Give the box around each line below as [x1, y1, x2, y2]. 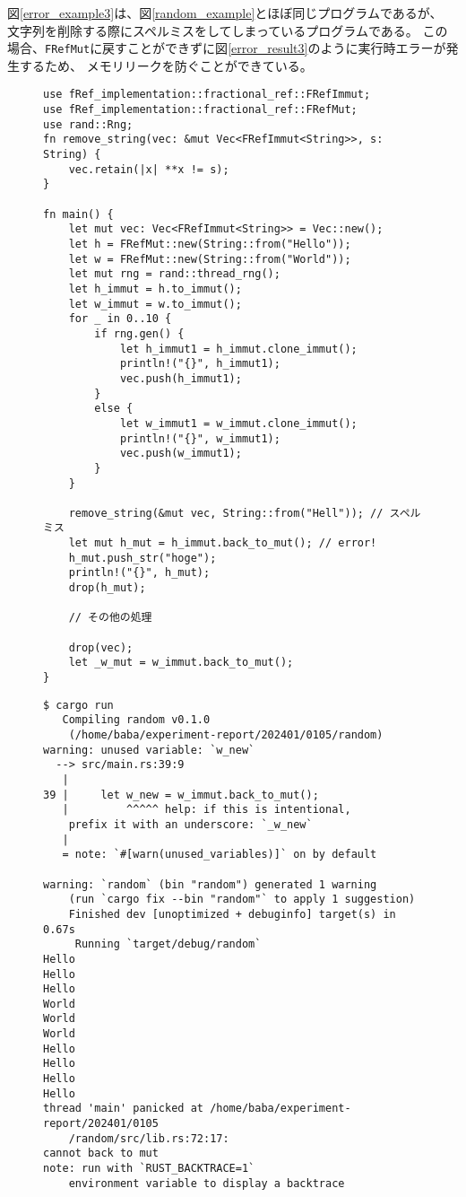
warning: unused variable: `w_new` [43, 743, 255, 756]
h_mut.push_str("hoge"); [68, 551, 217, 564]
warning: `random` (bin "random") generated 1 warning [43, 878, 377, 891]
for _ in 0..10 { [68, 312, 172, 326]
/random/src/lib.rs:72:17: [68, 1131, 229, 1145]
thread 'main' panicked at [43, 1102, 203, 1115]
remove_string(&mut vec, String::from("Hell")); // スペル [68, 506, 421, 520]
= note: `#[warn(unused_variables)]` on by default [62, 848, 377, 861]
